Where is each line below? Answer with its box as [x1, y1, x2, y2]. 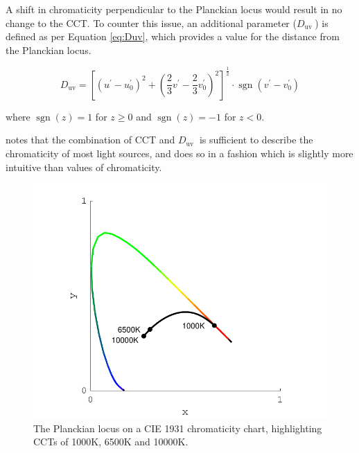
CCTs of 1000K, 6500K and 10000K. [33, 434, 189, 449]
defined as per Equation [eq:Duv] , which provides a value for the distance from [6, 29, 340, 44]
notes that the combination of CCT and [6, 132, 175, 147]
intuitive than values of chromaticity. [6, 159, 162, 174]
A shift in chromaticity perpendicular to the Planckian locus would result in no [6, 2, 342, 16]
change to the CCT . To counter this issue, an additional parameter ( [6, 15, 297, 30]
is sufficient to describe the [199, 132, 313, 147]
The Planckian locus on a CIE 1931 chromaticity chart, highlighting [33, 420, 322, 435]
